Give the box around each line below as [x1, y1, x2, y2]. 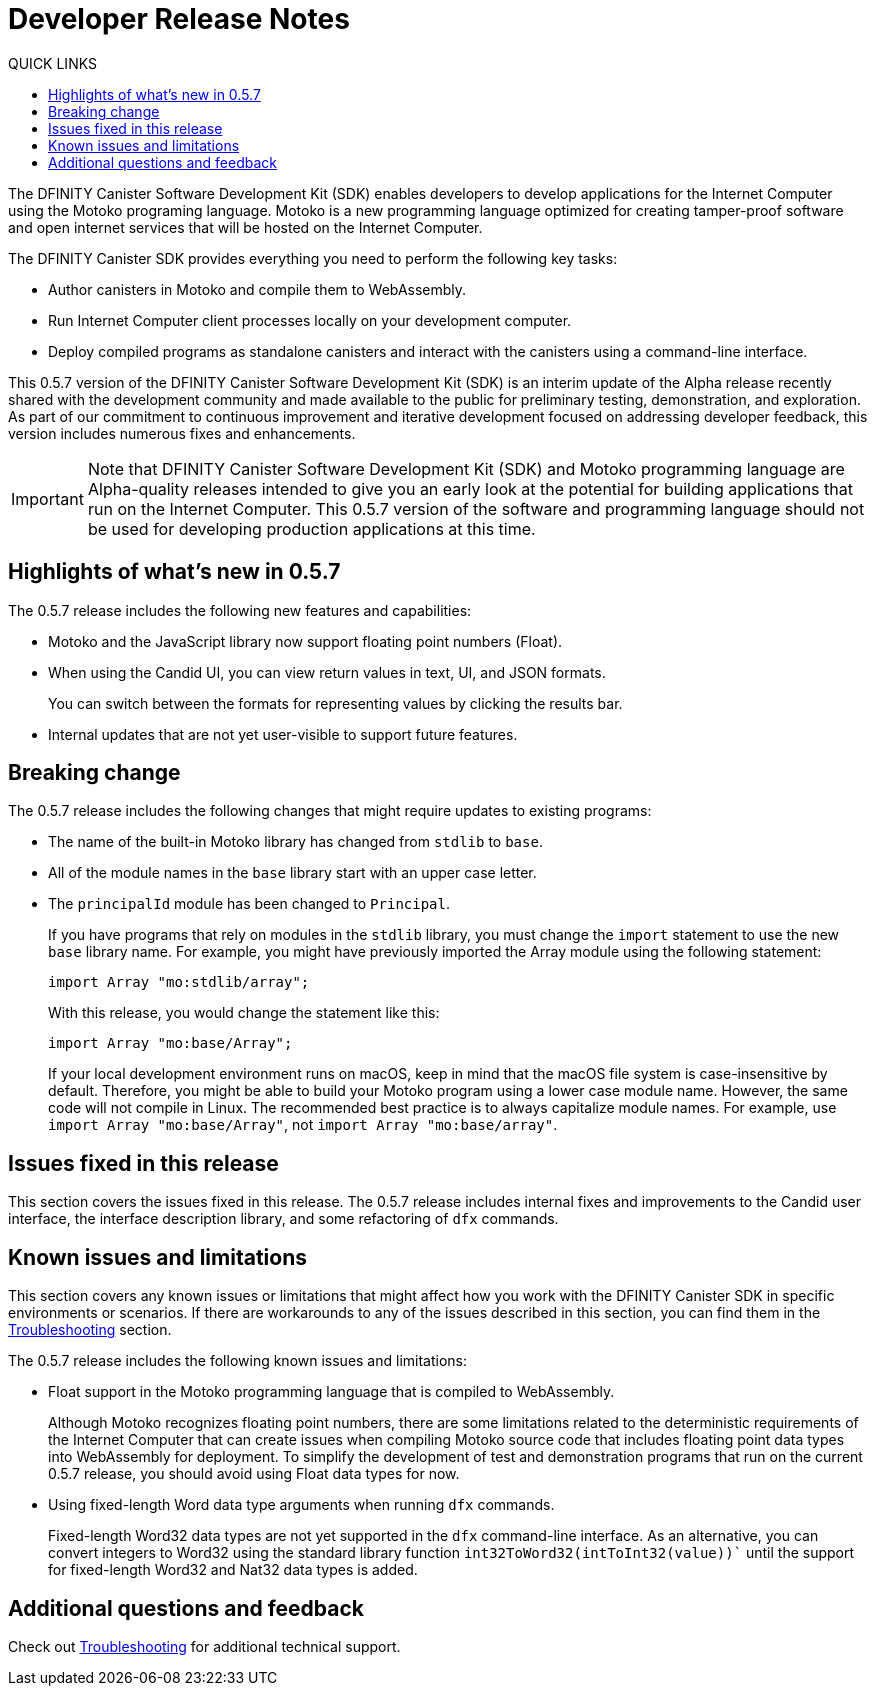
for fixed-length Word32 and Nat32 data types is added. [48, 1561, 418, 1579]
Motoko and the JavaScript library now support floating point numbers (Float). [48, 632, 563, 650]
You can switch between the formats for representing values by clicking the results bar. [48, 694, 623, 712]
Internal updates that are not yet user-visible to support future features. [48, 725, 518, 743]
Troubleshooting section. [8, 1321, 172, 1339]
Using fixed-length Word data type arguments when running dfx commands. [48, 1496, 555, 1514]
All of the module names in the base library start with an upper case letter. [48, 864, 537, 882]
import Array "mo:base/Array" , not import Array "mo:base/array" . [48, 1116, 558, 1134]
